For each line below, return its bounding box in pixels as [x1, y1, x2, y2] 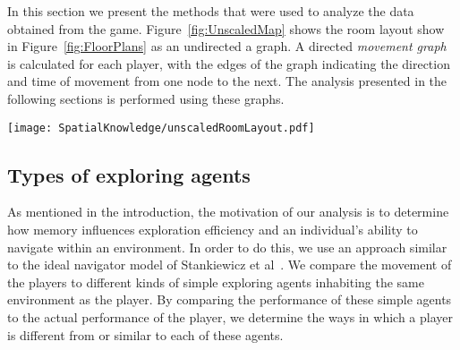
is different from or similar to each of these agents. [7, 325, 284, 344]
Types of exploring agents [7, 160, 251, 188]
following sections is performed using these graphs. [7, 89, 285, 107]
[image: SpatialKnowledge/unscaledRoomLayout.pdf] [7, 121, 315, 134]
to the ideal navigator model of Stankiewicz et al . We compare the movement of [7, 255, 452, 274]
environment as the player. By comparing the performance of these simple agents [7, 290, 452, 309]
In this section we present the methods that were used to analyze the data [7, 2, 414, 20]
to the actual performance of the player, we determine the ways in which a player [7, 307, 454, 326]
